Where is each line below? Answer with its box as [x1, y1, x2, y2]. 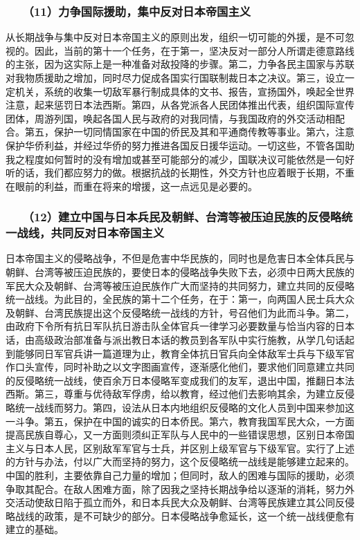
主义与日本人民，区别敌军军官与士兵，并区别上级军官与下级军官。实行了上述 [6, 440, 354, 455]
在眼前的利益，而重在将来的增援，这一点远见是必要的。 [6, 178, 258, 193]
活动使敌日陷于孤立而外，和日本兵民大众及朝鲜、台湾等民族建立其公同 [15, 495, 335, 510]
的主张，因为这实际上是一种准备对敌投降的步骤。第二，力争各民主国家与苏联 [6, 57, 354, 71]
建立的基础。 [6, 522, 64, 537]
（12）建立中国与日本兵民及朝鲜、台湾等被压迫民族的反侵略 [28, 208, 342, 225]
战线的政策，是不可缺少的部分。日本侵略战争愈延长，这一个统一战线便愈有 [15, 508, 354, 523]
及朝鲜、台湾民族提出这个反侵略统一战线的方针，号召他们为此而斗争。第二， [6, 305, 354, 319]
